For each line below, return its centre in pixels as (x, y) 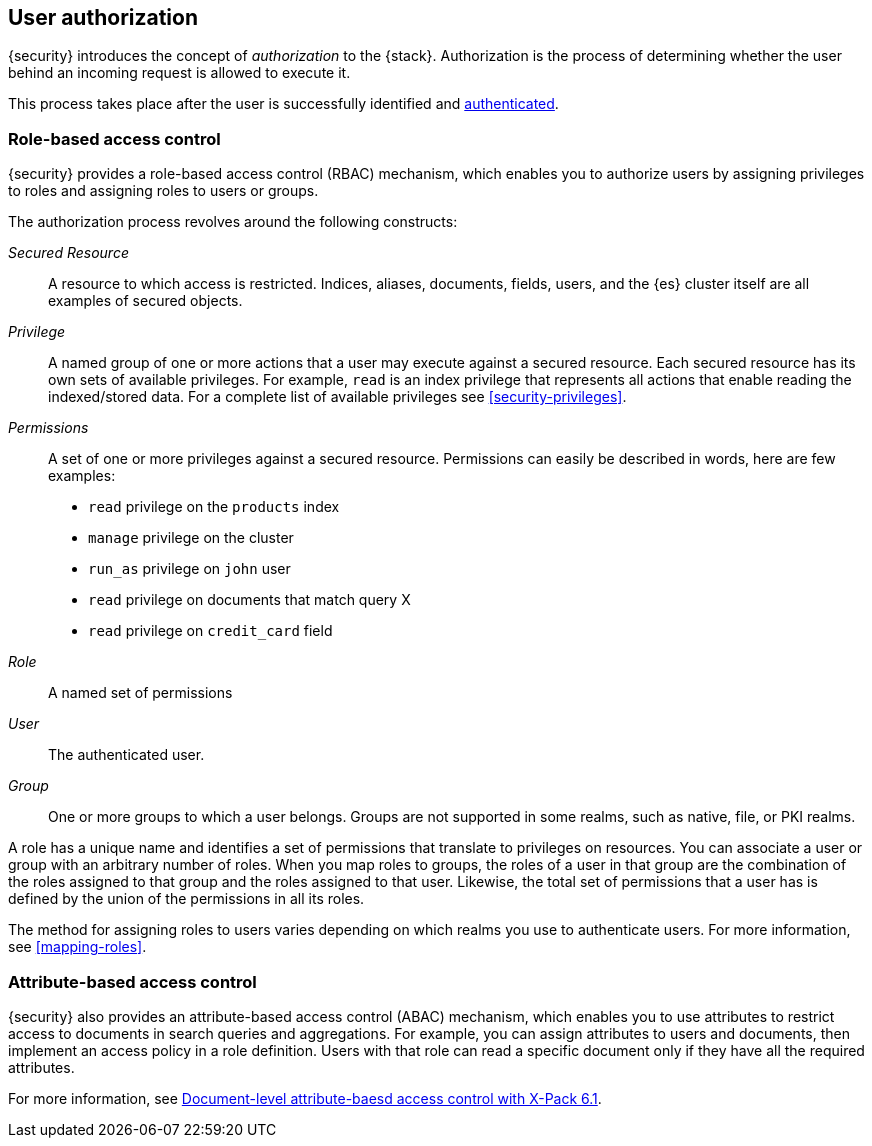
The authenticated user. (126, 755)
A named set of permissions (140, 693)
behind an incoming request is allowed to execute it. (179, 73)
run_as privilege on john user (189, 569)
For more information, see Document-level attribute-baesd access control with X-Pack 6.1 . (305, 1098)
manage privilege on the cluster (191, 538)
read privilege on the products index (214, 507)
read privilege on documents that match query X (249, 600)
